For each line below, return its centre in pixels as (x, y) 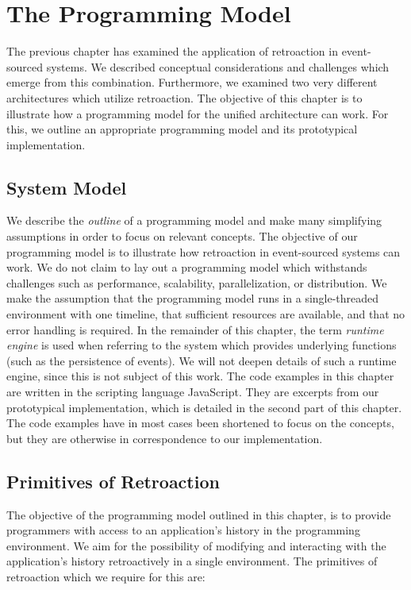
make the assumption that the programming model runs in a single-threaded (193, 298)
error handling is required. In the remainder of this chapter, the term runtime (195, 329)
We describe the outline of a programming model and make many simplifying (194, 220)
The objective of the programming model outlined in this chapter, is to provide (199, 514)
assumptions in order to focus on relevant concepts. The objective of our (182, 236)
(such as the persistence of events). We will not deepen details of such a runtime (202, 360)
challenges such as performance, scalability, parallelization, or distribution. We (197, 282)
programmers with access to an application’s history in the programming (183, 530)
